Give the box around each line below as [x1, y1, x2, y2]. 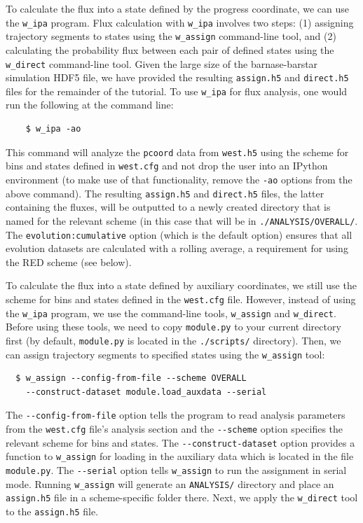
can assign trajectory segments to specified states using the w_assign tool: [6, 347, 325, 361]
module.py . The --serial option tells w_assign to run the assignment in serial [6, 463, 347, 477]
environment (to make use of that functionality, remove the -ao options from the [6, 172, 352, 186]
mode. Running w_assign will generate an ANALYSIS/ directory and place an [6, 476, 334, 491]
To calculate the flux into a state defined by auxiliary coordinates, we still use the [6, 278, 357, 293]
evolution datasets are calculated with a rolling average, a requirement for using [6, 241, 348, 256]
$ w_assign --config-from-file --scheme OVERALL [15, 373, 247, 384]
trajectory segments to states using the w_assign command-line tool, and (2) [6, 29, 336, 43]
